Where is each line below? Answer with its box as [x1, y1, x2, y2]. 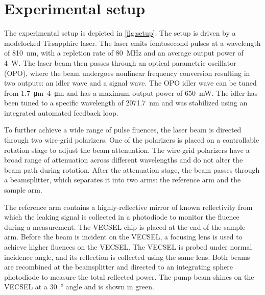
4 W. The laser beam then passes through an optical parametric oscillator [4, 57, 236, 68]
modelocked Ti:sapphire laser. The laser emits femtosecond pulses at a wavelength [4, 37, 261, 48]
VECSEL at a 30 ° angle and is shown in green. [4, 281, 154, 292]
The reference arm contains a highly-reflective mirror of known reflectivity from [4, 201, 253, 212]
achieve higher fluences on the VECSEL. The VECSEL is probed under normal [4, 242, 252, 252]
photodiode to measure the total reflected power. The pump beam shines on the [4, 271, 254, 282]
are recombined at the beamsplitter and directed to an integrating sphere [4, 261, 233, 272]
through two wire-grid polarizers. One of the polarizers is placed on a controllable [4, 135, 259, 145]
